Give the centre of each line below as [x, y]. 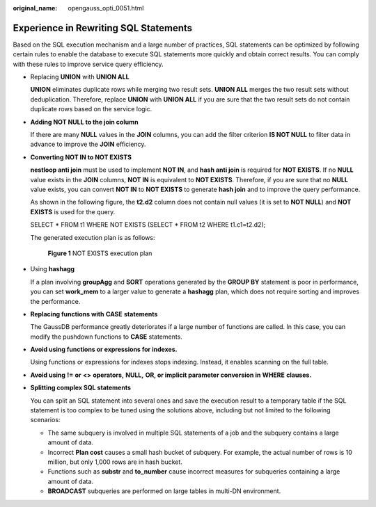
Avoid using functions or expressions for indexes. [104, 349]
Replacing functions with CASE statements [94, 314]
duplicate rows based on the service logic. [91, 109]
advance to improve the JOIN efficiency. [88, 144]
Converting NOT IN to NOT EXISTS [81, 157]
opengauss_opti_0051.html [106, 8]
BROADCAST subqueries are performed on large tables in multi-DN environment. [164, 491]
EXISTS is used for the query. [73, 211]
